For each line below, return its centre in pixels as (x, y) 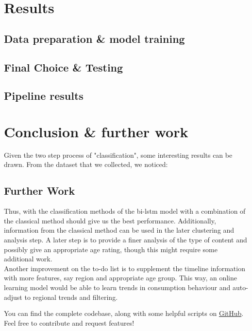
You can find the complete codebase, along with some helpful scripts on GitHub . (124, 313)
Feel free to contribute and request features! (69, 322)
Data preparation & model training (94, 38)
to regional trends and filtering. (71, 297)
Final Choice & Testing (64, 67)
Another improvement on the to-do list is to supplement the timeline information (125, 268)
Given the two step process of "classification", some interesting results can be (118, 155)
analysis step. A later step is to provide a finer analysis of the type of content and (126, 240)
